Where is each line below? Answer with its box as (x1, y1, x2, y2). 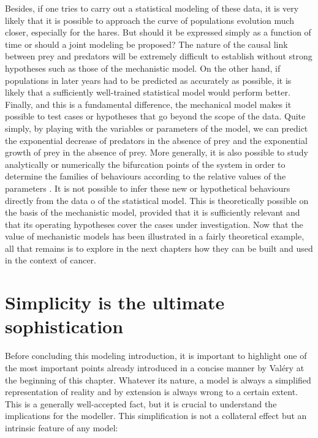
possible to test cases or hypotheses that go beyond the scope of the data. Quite (5, 110, 306, 123)
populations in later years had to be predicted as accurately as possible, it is (5, 74, 292, 86)
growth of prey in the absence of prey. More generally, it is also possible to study (5, 146, 308, 159)
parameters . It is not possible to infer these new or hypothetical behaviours (5, 181, 290, 194)
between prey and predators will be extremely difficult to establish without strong (5, 50, 312, 62)
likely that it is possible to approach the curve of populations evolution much (5, 13, 295, 26)
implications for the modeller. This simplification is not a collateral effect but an (5, 409, 307, 422)
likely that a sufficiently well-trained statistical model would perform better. (5, 86, 290, 99)
